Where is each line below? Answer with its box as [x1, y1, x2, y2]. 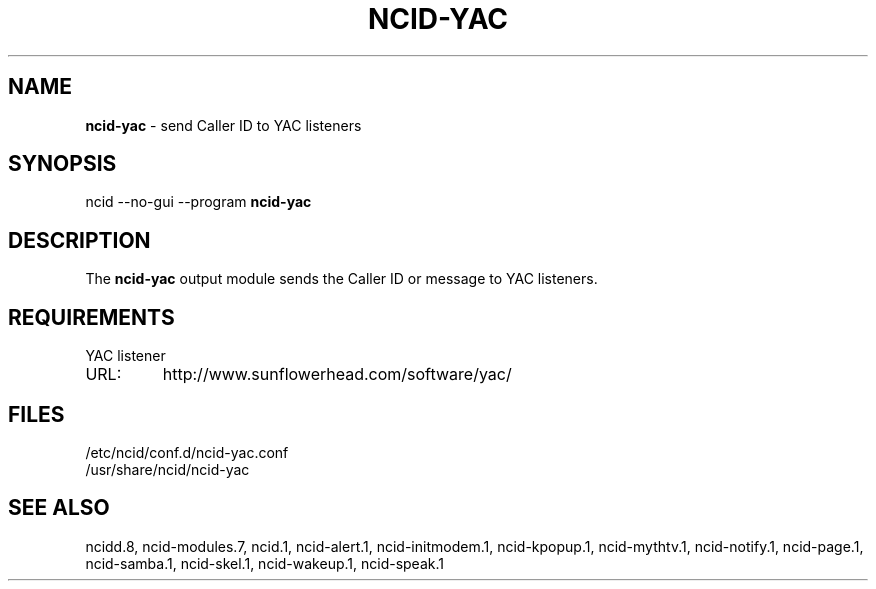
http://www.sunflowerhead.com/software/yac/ [162, 364, 512, 385]
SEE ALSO [8, 495, 110, 521]
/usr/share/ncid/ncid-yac [85, 460, 250, 478]
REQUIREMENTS [8, 304, 175, 330]
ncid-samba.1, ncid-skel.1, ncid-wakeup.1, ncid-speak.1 [85, 554, 444, 572]
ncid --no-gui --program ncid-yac [85, 193, 312, 211]
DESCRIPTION [8, 227, 151, 253]
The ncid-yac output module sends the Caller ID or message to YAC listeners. [85, 270, 598, 288]
